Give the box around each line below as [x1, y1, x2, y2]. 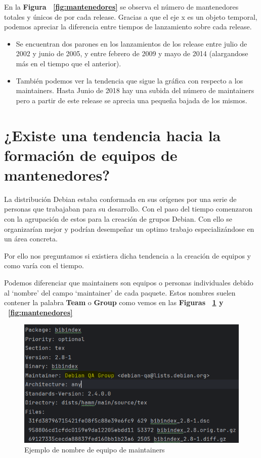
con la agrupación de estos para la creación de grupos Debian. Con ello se [4, 214, 232, 224]
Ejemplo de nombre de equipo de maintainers [24, 444, 165, 455]
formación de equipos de [4, 144, 178, 165]
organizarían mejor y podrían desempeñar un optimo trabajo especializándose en [4, 223, 254, 234]
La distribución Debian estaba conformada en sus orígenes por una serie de [4, 193, 237, 204]
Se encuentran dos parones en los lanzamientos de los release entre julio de [16, 38, 247, 49]
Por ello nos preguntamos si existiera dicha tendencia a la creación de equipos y [4, 250, 251, 261]
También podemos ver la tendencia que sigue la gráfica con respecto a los [16, 75, 243, 86]
